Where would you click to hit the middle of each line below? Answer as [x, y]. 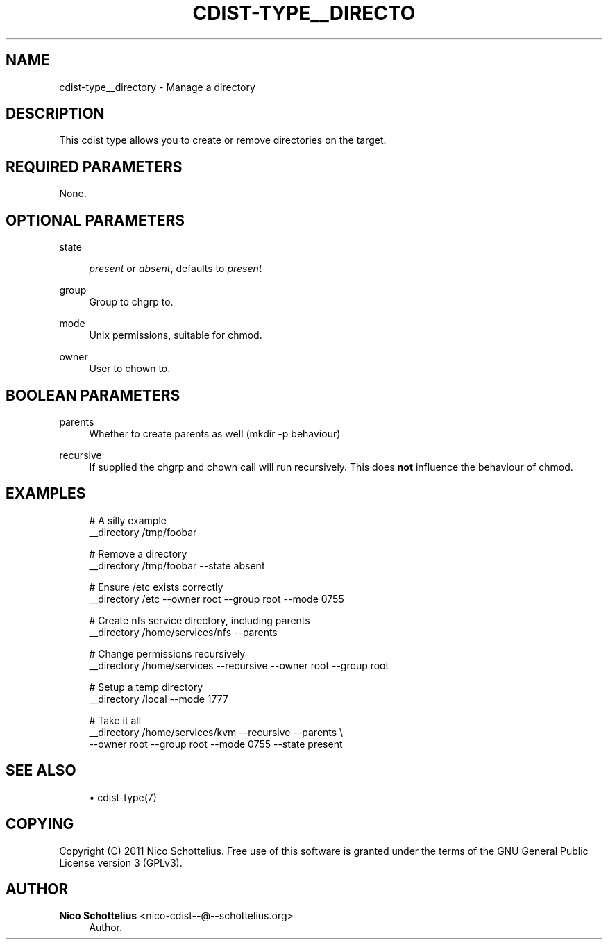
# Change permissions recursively [167, 653]
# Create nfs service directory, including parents [200, 620]
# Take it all [115, 720]
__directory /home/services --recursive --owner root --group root [239, 665]
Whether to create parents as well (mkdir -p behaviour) [215, 433]
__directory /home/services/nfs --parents [183, 632]
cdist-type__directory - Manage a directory [157, 87]
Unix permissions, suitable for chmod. [176, 335]
